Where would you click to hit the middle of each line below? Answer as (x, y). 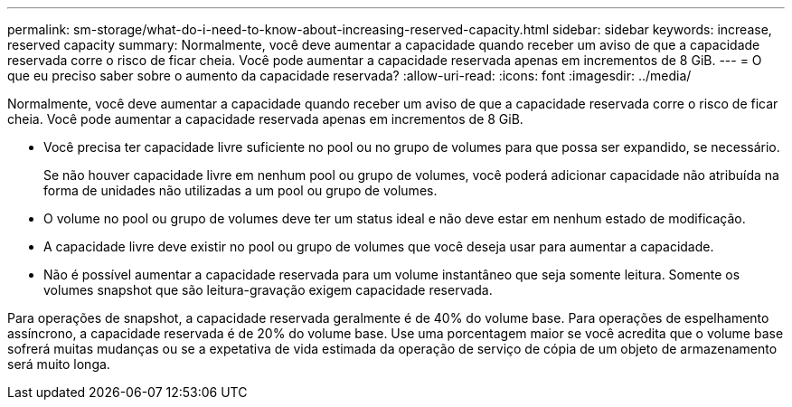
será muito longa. (59, 364)
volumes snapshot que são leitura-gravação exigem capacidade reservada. (268, 290)
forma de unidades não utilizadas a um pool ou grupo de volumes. (240, 190)
